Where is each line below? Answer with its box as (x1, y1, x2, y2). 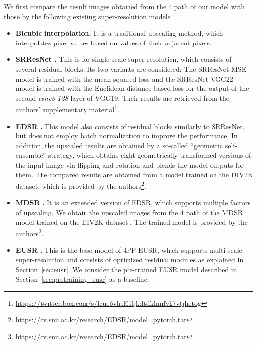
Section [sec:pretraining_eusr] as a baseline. (15, 274, 149, 284)
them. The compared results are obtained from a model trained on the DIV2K (15, 169, 253, 179)
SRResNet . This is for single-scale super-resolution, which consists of (15, 54, 232, 64)
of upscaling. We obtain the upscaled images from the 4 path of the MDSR (15, 207, 243, 217)
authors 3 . (15, 227, 43, 238)
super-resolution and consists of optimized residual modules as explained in (15, 255, 244, 265)
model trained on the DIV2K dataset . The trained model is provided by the (15, 216, 248, 227)
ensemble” (15, 150, 46, 160)
